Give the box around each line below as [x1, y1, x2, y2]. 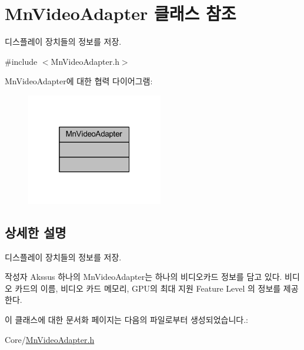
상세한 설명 [5, 223, 66, 241]
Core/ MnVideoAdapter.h [5, 333, 95, 345]
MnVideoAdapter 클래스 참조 [5, 1, 236, 25]
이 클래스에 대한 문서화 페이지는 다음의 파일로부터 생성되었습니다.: [5, 313, 248, 325]
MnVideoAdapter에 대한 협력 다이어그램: [5, 75, 153, 87]
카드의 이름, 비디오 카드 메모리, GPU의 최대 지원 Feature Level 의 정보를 [15, 282, 281, 294]
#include [5, 55, 38, 67]
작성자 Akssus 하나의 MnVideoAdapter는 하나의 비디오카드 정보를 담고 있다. [5, 270, 282, 283]
